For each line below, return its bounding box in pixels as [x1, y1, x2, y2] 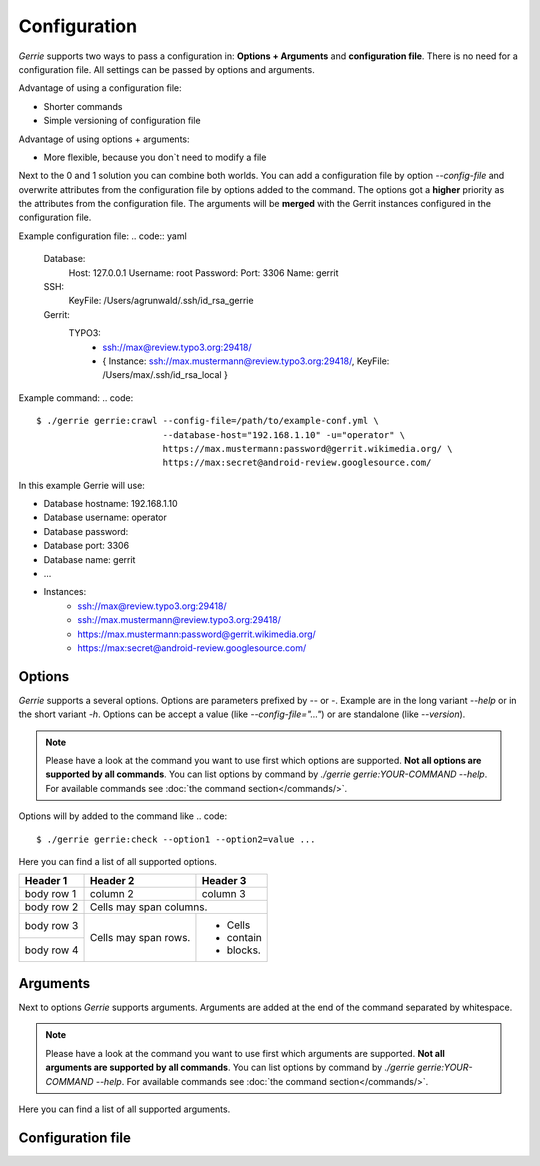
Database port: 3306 [43, 540, 130, 552]
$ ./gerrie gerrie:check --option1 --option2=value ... [36, 833, 316, 845]
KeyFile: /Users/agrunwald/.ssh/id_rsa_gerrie [68, 295, 254, 307]
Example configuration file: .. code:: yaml [18, 230, 187, 242]
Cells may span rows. [89, 931, 191, 945]
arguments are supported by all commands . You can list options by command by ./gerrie [45, 1061, 415, 1074]
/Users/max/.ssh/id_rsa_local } [102, 369, 229, 381]
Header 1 [24, 874, 68, 888]
